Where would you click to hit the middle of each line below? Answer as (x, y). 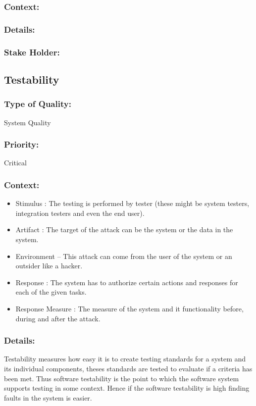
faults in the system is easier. (48, 397)
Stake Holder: (32, 52)
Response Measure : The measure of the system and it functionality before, (129, 308)
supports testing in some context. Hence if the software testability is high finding (127, 388)
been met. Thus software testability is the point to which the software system (122, 378)
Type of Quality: (38, 104)
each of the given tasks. (51, 292)
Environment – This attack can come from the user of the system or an (124, 256)
